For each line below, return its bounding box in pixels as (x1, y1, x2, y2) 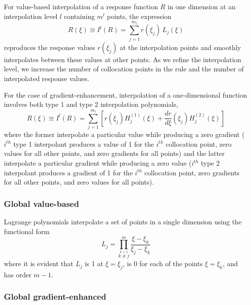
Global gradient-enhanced (4, 290, 107, 302)
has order (4, 270, 31, 280)
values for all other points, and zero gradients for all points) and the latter (4, 148, 225, 158)
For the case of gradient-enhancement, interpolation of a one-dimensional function (4, 89, 247, 100)
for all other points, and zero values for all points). (4, 177, 154, 187)
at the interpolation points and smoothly (120, 42, 241, 52)
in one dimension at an (167, 1, 235, 11)
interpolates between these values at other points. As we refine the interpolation (4, 54, 241, 64)
